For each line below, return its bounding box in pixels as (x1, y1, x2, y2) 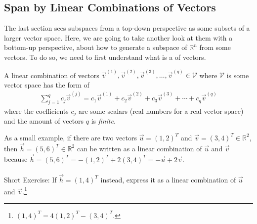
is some (226, 70, 249, 80)
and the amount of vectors (4, 116, 84, 126)
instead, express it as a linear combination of (100, 174, 236, 184)
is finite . (91, 116, 116, 126)
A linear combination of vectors (4, 70, 99, 80)
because (4, 154, 28, 164)
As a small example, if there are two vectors (4, 132, 137, 142)
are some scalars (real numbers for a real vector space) (78, 105, 244, 116)
